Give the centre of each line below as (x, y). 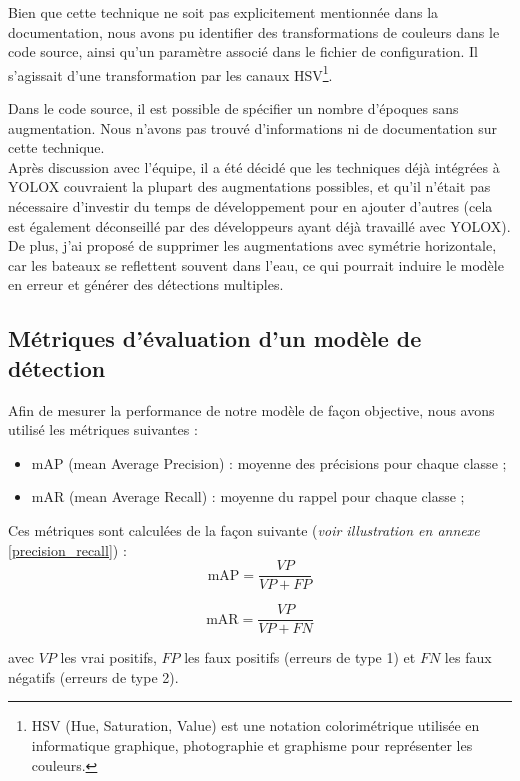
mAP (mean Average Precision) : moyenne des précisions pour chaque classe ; (269, 462)
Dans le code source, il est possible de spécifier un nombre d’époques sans (233, 108)
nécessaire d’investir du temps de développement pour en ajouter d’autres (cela (250, 206)
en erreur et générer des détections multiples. (146, 284)
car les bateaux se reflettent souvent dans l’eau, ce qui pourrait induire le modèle (256, 264)
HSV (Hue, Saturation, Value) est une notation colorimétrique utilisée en (255, 725)
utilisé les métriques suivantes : (103, 429)
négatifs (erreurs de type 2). (93, 676)
